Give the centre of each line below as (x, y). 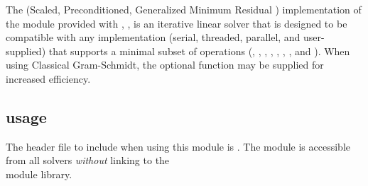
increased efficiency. (48, 78)
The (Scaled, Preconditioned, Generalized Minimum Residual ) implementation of (184, 9)
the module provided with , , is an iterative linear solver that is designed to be (177, 23)
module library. (39, 174)
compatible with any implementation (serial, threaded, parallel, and (153, 37)
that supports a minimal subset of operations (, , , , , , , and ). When (199, 51)
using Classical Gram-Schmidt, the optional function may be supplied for (165, 65)
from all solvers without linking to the (88, 160)
